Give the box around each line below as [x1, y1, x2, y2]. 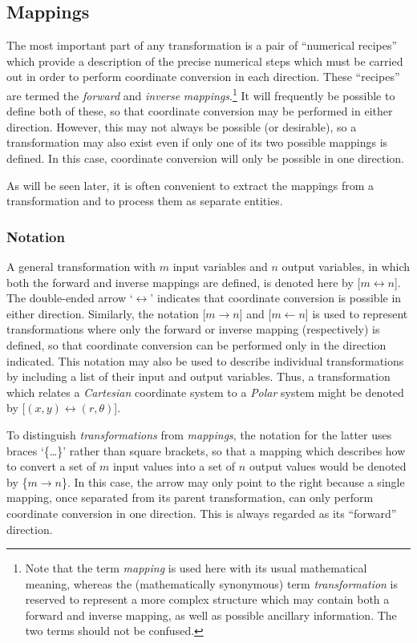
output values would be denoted [249, 458, 407, 475]
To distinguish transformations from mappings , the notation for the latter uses [6, 426, 392, 443]
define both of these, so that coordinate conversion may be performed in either [6, 103, 393, 119]
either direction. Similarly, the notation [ [6, 305, 206, 321]
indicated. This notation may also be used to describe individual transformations [6, 352, 404, 369]
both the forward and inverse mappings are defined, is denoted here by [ [6, 273, 361, 290]
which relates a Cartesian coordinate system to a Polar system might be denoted [6, 383, 404, 400]
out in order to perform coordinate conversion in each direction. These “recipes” [6, 68, 400, 85]
